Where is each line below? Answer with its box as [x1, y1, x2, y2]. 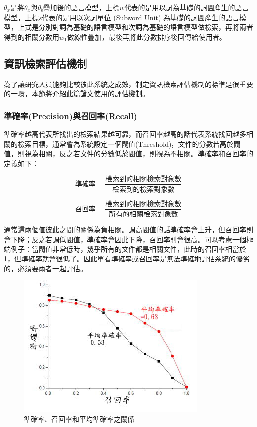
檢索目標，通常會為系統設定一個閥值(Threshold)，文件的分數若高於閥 [17, 138, 241, 149]
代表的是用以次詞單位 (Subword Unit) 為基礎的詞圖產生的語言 [42, 12, 240, 22]
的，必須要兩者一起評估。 [4, 263, 87, 273]
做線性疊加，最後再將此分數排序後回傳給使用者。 [67, 31, 226, 42]
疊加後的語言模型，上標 [43, 2, 120, 12]
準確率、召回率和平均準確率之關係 [24, 413, 134, 424]
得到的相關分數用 [4, 31, 59, 42]
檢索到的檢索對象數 [112, 186, 175, 194]
